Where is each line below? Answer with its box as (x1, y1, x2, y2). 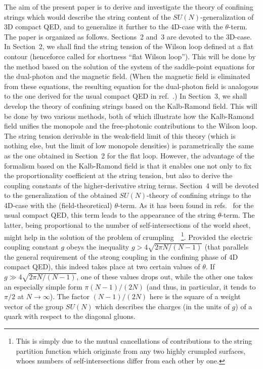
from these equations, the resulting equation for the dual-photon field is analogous (4, 80, 258, 91)
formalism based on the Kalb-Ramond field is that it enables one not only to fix (4, 160, 252, 171)
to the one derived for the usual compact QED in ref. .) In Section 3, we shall (4, 91, 247, 101)
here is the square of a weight (149, 291, 241, 302)
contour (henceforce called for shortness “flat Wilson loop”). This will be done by (4, 51, 256, 61)
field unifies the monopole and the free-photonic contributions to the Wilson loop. (4, 120, 257, 131)
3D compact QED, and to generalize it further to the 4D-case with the (4, 21, 223, 32)
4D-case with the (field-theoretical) (4, 199, 112, 210)
